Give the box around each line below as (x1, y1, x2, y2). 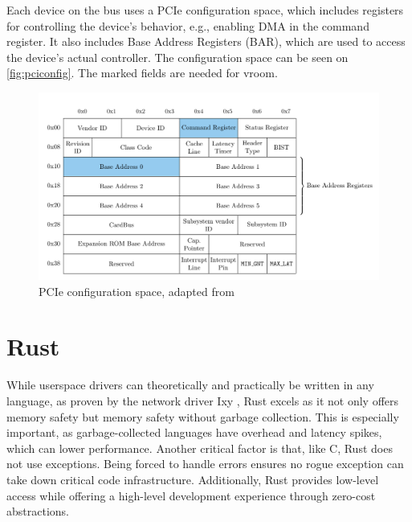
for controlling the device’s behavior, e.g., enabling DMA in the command (6, 17, 369, 34)
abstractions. (6, 503, 69, 520)
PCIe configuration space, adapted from (39, 282, 235, 299)
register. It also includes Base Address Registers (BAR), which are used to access (6, 33, 406, 50)
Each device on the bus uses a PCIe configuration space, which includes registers (6, 2, 404, 18)
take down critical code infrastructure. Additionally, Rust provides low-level (6, 471, 379, 487)
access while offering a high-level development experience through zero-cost (6, 487, 376, 504)
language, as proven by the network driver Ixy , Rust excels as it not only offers (6, 392, 399, 409)
